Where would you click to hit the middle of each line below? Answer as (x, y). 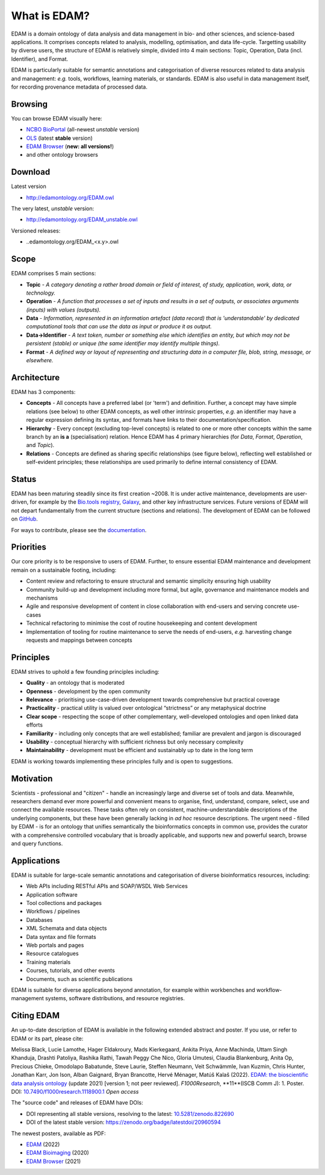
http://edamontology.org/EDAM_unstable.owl (82, 219)
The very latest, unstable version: (53, 208)
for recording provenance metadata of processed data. (79, 87)
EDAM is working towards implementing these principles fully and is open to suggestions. (122, 761)
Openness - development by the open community (88, 691)
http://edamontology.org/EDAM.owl (70, 197)
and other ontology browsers (62, 155)
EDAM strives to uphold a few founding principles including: (85, 671)
